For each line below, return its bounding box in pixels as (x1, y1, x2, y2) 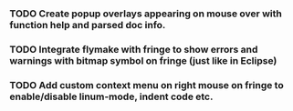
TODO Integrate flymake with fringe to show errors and (9, 43, 258, 55)
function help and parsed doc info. (9, 18, 166, 31)
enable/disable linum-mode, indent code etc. (9, 90, 214, 103)
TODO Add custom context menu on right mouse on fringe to (9, 78, 285, 91)
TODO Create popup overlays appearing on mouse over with (9, 7, 283, 20)
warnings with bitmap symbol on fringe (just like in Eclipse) (9, 54, 277, 66)
